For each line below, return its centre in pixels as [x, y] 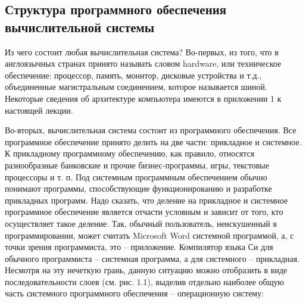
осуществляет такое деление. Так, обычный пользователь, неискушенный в [141, 223]
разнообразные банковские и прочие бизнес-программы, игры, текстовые [137, 165]
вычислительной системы [80, 26]
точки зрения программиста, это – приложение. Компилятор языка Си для [139, 247]
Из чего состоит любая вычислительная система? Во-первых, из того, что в [142, 51]
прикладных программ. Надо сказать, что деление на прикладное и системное [146, 200]
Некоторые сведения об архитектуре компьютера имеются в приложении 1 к [143, 98]
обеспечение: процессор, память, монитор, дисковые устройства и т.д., [133, 75]
